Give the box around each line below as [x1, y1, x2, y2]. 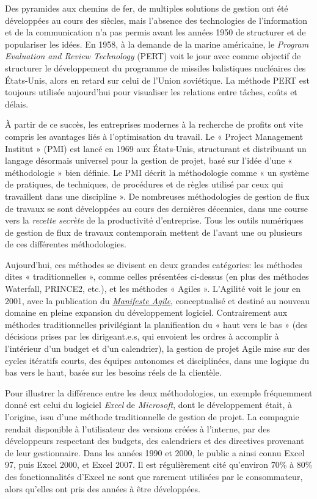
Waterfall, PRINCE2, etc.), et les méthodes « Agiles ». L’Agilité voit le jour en [5, 282, 301, 295]
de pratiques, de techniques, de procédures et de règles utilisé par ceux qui [5, 178, 283, 191]
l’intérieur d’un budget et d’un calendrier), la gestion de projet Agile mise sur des [5, 342, 310, 355]
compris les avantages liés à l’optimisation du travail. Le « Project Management [5, 129, 304, 142]
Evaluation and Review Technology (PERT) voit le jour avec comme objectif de [5, 49, 301, 62]
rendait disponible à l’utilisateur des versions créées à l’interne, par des [5, 422, 270, 435]
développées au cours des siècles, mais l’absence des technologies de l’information [5, 13, 307, 26]
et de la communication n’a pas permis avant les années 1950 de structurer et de [5, 26, 306, 38]
